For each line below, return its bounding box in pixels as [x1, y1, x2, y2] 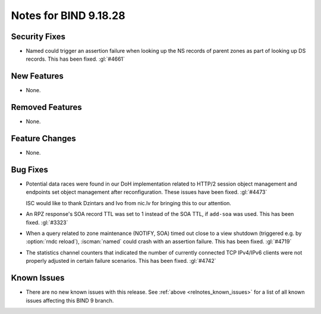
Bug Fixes [11, 164, 49, 175]
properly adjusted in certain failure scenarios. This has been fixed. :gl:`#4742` [26, 258, 216, 265]
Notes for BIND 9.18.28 [11, 9, 125, 22]
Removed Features [11, 102, 83, 112]
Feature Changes [11, 134, 77, 144]
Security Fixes [11, 32, 65, 42]
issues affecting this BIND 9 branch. [26, 297, 114, 304]
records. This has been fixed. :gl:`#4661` [26, 55, 125, 62]
